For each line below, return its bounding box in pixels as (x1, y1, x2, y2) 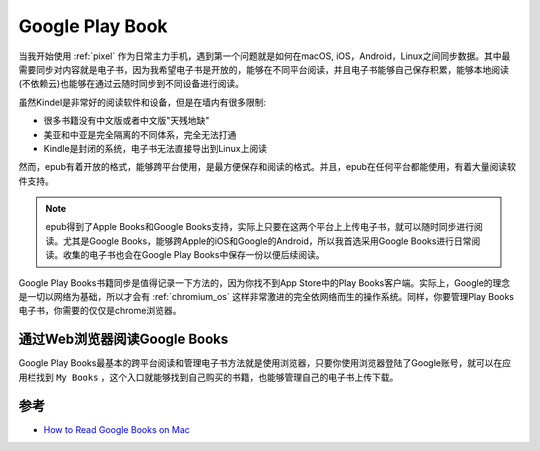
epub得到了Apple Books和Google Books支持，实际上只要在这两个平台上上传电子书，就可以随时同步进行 (45, 221, 475, 233)
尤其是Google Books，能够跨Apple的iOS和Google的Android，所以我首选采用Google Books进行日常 (62, 235, 472, 247)
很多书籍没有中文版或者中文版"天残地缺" (43, 115, 210, 127)
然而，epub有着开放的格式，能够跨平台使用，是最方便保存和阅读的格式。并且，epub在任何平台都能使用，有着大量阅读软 (18, 161, 517, 173)
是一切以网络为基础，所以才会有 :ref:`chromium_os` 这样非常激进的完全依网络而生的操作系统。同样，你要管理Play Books (18, 291, 515, 303)
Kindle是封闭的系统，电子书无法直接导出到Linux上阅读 (43, 142, 267, 154)
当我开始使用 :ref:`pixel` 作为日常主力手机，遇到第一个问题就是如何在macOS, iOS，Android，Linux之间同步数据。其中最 (18, 50, 511, 62)
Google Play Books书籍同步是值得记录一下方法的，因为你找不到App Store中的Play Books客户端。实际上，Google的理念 (18, 276, 511, 289)
